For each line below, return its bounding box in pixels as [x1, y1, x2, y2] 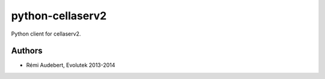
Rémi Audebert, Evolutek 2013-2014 [26, 62, 116, 69]
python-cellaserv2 [11, 9, 107, 22]
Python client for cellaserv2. [11, 30, 81, 37]
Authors [11, 46, 43, 56]
